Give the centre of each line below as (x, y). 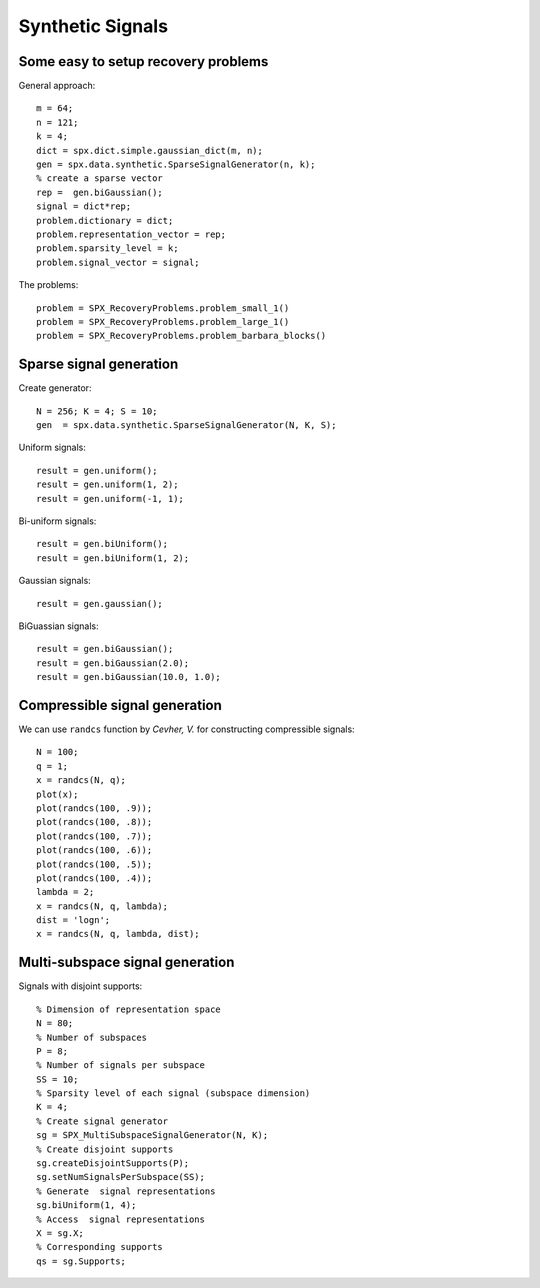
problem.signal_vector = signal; (118, 262)
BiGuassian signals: (58, 626)
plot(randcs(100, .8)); (94, 822)
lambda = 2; (65, 892)
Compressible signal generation (120, 705)
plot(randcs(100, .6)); (94, 850)
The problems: (48, 285)
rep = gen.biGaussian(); (100, 192)
